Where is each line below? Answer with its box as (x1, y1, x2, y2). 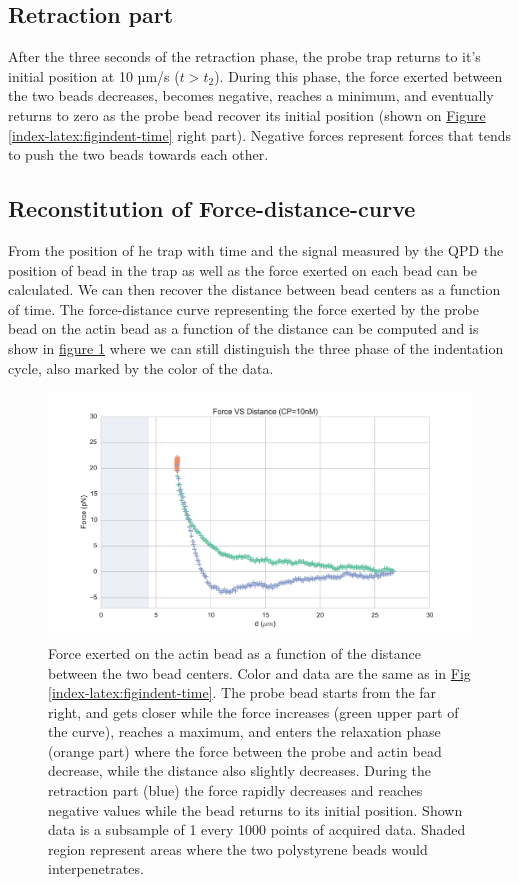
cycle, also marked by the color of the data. (8, 357, 274, 378)
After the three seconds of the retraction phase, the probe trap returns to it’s (8, 46, 481, 67)
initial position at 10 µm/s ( (8, 65, 180, 86)
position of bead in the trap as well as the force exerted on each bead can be (8, 259, 477, 280)
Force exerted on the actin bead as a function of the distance (48, 642, 421, 663)
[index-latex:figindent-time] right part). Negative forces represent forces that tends (8, 124, 511, 145)
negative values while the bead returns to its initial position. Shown (48, 799, 463, 820)
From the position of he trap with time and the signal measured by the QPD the (8, 239, 504, 260)
